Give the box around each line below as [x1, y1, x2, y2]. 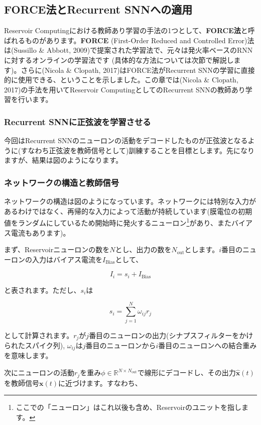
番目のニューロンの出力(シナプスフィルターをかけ [89, 330, 253, 340]
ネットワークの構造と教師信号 [4, 176, 119, 188]
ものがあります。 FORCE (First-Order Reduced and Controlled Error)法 [25, 35, 254, 45]
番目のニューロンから [85, 340, 156, 351]
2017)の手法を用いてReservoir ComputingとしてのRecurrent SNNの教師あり [4, 84, 245, 94]
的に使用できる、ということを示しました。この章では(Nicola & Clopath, [4, 74, 238, 85]
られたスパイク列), [4, 340, 65, 351]
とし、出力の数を [115, 244, 172, 255]
